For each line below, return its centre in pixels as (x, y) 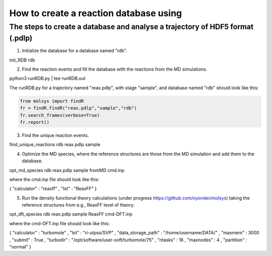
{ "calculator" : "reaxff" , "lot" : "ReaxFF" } (53, 188)
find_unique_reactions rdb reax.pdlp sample (55, 145)
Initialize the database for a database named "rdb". (75, 51)
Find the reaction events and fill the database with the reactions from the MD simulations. (115, 69)
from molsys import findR (52, 101)
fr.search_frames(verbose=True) (60, 115)
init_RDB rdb (22, 60)
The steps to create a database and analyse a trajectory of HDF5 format (131, 27)
